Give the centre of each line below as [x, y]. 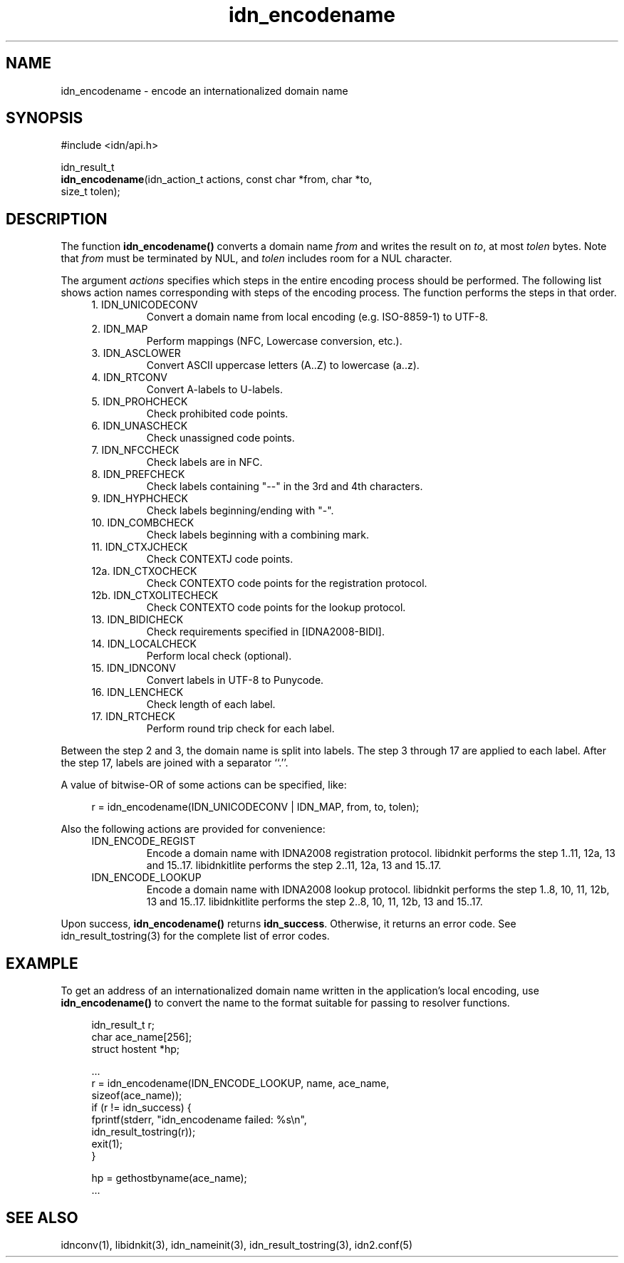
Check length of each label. [211, 705]
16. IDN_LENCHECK [137, 692]
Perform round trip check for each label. [240, 729]
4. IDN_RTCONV [129, 378]
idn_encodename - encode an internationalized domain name [204, 90]
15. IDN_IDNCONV [134, 668]
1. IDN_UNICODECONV [145, 305]
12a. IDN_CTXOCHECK [144, 571]
